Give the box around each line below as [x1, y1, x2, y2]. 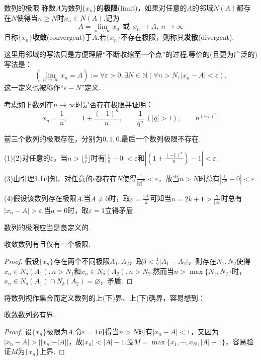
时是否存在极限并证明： [75, 99, 153, 109]
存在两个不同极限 [53, 255, 110, 266]
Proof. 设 [4, 326, 32, 337]
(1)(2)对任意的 [4, 152, 50, 163]
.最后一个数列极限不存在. [119, 133, 201, 143]
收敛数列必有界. [4, 309, 55, 320]
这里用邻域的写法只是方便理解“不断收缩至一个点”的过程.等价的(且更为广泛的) [4, 49, 257, 59]
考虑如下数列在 [4, 99, 53, 109]
